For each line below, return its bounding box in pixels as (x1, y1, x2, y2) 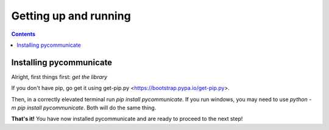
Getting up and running (11, 9, 131, 22)
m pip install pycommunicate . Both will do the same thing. (11, 104, 157, 112)
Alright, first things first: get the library (11, 73, 108, 80)
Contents (11, 30, 36, 38)
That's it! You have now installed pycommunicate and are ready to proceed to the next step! (11, 115, 243, 123)
